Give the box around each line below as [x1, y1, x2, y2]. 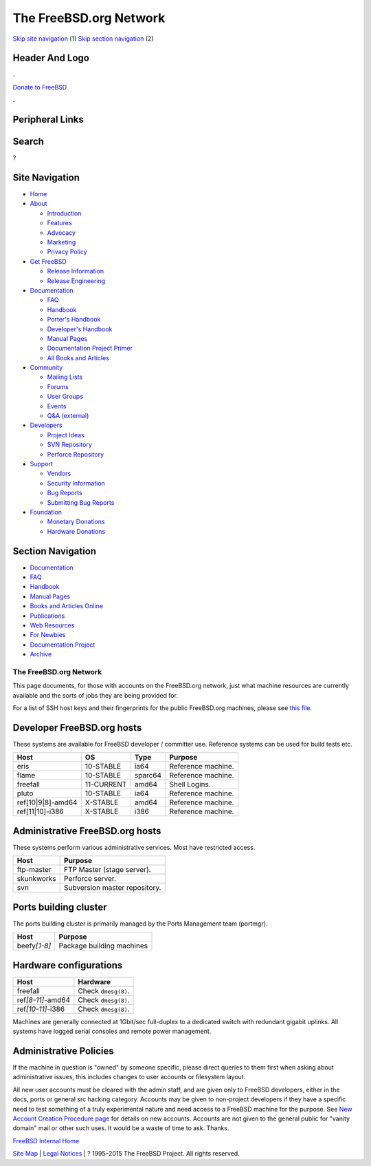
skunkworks [16, 874, 56, 884]
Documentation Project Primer [47, 344, 133, 353]
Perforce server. [64, 874, 117, 884]
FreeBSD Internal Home [12, 1136, 80, 1145]
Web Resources [30, 621, 75, 629]
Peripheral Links [12, 114, 84, 125]
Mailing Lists [47, 373, 83, 382]
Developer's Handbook [47, 324, 113, 333]
